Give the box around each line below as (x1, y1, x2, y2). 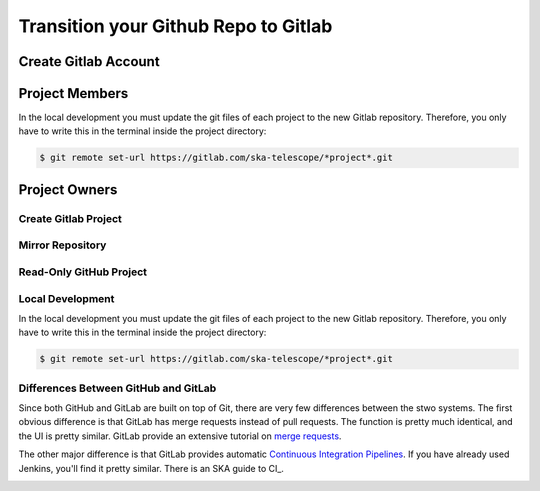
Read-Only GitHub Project (18, 265, 148, 279)
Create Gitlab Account (18, 53, 160, 70)
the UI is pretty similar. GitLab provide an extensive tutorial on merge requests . (18, 430, 342, 442)
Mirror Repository (18, 238, 107, 252)
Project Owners (18, 181, 118, 198)
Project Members (18, 85, 129, 102)
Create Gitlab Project (18, 211, 122, 225)
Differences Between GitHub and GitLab (18, 381, 217, 395)
